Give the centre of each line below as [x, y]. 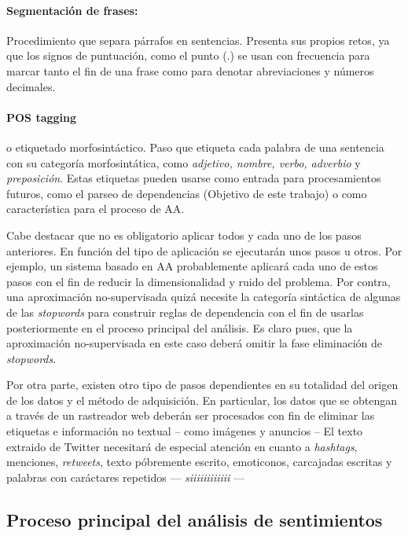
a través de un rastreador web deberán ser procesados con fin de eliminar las [191, 415]
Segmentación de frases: [72, 10]
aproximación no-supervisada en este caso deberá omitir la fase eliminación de [195, 343]
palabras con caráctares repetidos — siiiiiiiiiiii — [126, 477]
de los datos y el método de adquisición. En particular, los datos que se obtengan [202, 400]
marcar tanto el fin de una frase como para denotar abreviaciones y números [190, 70]
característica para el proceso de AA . [96, 209]
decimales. [31, 86]
